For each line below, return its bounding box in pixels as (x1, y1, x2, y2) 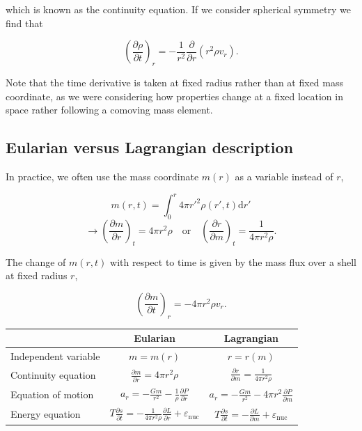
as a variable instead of (235, 169, 333, 183)
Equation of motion (10, 386, 94, 401)
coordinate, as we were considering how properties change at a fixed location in (6, 88, 343, 103)
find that (6, 15, 43, 30)
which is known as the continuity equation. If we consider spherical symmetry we (6, 2, 351, 16)
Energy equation (10, 407, 81, 421)
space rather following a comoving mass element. (6, 102, 213, 117)
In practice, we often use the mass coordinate (6, 169, 199, 183)
